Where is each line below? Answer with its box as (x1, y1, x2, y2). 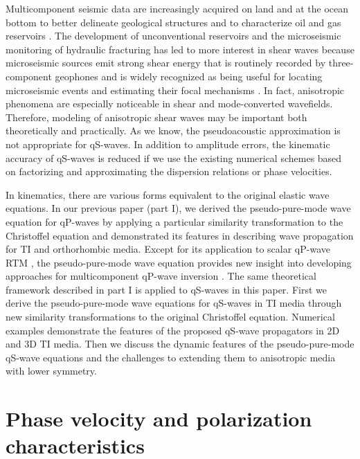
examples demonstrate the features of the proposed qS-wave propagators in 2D (6, 323, 340, 337)
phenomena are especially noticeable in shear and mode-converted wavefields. (6, 96, 333, 111)
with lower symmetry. (6, 363, 97, 378)
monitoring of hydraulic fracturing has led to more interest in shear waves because (6, 42, 354, 56)
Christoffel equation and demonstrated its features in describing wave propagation (6, 228, 354, 242)
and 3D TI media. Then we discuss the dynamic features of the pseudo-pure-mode (6, 336, 354, 351)
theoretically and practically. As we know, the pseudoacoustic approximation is (6, 123, 341, 138)
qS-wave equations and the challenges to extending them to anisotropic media (6, 350, 336, 364)
